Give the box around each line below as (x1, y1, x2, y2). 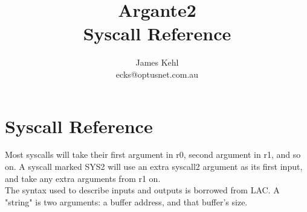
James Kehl (135, 56, 179, 69)
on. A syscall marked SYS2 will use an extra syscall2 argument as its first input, (5, 160, 303, 173)
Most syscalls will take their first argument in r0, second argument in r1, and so (5, 148, 301, 161)
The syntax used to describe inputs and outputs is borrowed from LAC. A (5, 184, 280, 196)
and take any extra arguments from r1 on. (5, 172, 161, 184)
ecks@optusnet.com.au (115, 67, 199, 80)
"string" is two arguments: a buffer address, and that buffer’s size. (5, 195, 248, 208)
